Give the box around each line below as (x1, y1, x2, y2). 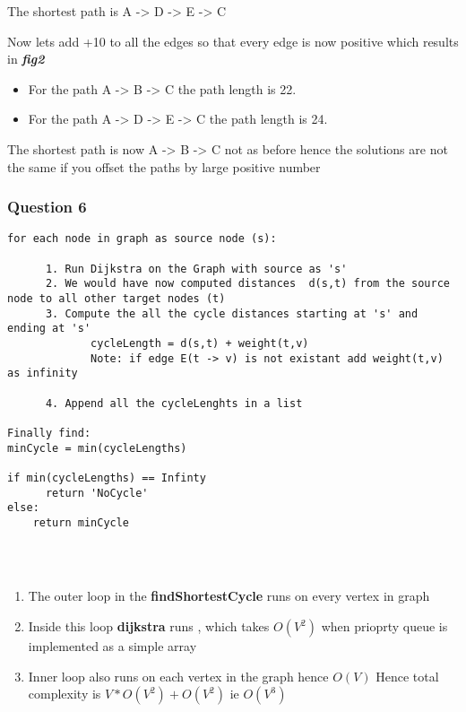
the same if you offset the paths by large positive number (7, 157, 321, 176)
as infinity (7, 367, 78, 380)
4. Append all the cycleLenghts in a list (45, 396, 303, 410)
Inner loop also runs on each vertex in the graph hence (28, 666, 329, 685)
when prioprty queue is (321, 617, 448, 636)
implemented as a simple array (28, 637, 197, 656)
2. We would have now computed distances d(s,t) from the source (45, 277, 450, 291)
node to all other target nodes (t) (7, 292, 226, 305)
